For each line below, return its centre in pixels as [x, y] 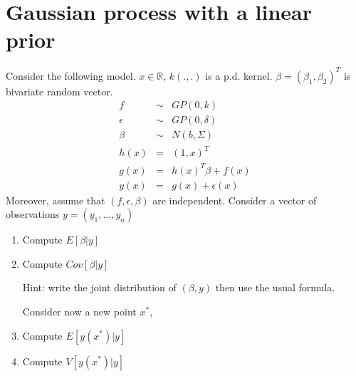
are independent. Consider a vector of [235, 200]
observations [33, 214]
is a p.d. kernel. [239, 75]
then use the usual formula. [275, 287]
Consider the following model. [71, 75]
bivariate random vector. [59, 91]
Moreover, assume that [56, 200]
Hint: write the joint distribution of [99, 287]
